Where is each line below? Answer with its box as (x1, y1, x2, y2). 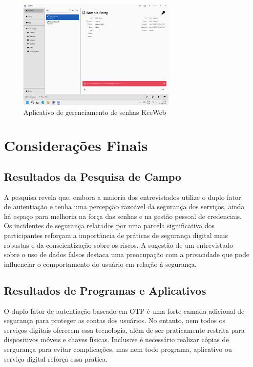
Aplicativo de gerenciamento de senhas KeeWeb (23, 107, 166, 117)
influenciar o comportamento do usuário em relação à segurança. (4, 259, 197, 269)
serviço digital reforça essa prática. (4, 353, 107, 364)
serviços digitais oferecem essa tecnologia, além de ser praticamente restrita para (4, 324, 245, 335)
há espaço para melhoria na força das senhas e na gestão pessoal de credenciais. (4, 211, 242, 221)
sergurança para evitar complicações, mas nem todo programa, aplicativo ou (4, 344, 232, 354)
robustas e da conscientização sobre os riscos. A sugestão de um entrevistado (4, 239, 233, 250)
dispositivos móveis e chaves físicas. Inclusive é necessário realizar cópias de (4, 334, 229, 345)
